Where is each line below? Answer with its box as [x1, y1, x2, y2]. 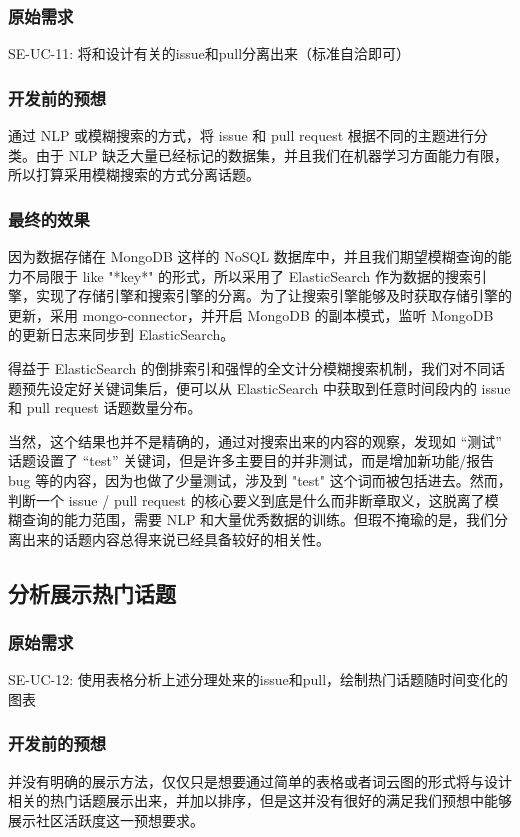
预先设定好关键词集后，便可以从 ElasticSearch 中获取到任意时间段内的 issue [21, 377, 511, 398]
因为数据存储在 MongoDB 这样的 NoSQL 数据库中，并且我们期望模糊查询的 [8, 246, 498, 267]
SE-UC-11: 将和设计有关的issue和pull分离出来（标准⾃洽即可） [8, 43, 411, 64]
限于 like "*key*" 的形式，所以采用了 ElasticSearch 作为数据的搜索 [49, 265, 473, 286]
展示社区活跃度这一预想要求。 [8, 809, 204, 830]
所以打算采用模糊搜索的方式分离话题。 [8, 164, 260, 185]
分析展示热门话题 [8, 577, 176, 608]
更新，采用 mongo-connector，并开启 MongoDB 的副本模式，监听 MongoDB [8, 304, 494, 325]
